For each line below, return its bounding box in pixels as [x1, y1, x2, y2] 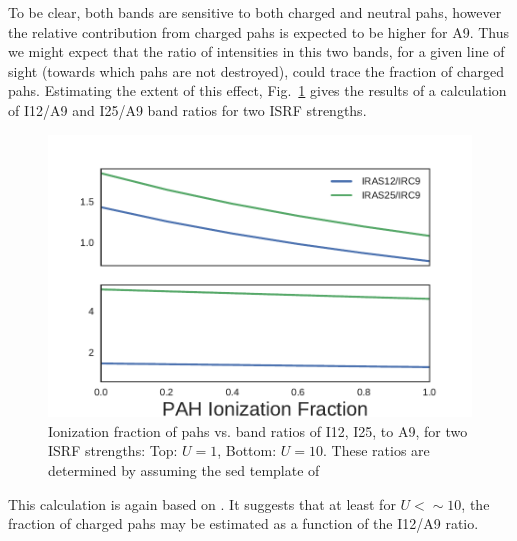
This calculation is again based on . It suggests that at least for [8, 493, 396, 514]
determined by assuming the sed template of [48, 460, 320, 480]
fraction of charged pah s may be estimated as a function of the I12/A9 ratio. [8, 513, 479, 534]
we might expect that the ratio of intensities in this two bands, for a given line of [8, 41, 505, 62]
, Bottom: [217, 440, 277, 461]
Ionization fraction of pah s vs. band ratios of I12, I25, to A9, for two [48, 420, 468, 441]
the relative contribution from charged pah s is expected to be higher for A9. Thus [8, 21, 509, 42]
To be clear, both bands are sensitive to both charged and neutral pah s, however [8, 2, 502, 22]
